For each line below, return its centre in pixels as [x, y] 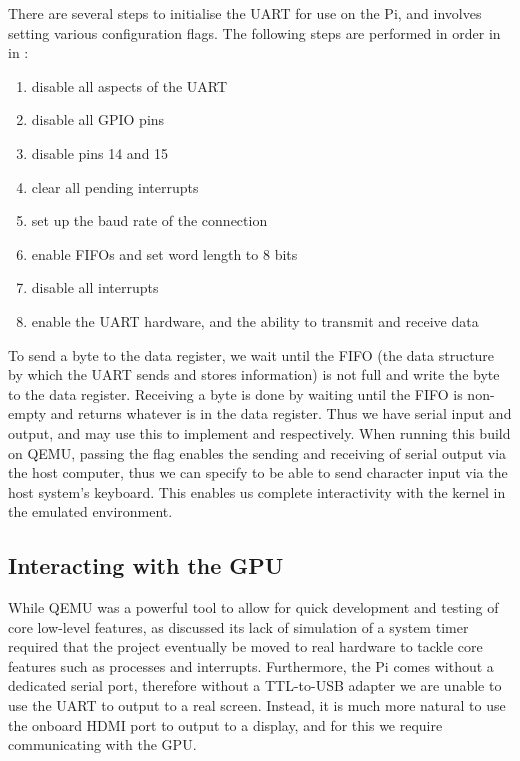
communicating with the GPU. [102, 744]
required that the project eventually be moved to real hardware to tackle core [245, 646]
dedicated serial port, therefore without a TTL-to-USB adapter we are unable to [255, 685]
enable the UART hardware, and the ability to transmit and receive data [255, 320]
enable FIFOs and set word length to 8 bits [164, 253]
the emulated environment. [90, 511]
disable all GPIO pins [98, 119]
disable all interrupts [95, 287]
